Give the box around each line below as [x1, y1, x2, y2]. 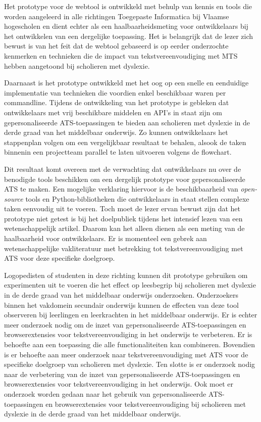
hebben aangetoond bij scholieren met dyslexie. [4, 60, 150, 71]
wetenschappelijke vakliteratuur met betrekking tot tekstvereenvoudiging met [4, 243, 243, 253]
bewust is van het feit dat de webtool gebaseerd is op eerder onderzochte [4, 40, 229, 51]
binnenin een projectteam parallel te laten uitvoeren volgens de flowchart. [4, 147, 232, 157]
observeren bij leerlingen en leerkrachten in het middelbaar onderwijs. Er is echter [4, 309, 257, 320]
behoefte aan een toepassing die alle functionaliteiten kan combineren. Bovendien [4, 339, 255, 349]
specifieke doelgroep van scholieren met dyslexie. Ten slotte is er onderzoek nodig [4, 359, 255, 369]
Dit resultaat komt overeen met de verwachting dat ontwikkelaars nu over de [4, 163, 241, 174]
